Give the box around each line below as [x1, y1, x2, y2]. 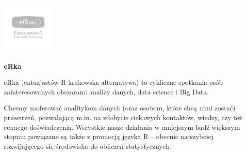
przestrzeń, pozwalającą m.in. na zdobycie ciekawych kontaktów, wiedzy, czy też [4, 112, 242, 122]
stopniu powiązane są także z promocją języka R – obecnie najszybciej [4, 131, 213, 141]
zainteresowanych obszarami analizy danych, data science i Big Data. [4, 86, 209, 96]
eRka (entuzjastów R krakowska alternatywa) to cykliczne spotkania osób [4, 77, 223, 87]
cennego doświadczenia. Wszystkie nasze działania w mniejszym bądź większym [4, 122, 240, 132]
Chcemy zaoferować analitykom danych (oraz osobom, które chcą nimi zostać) [4, 103, 236, 113]
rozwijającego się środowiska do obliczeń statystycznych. [4, 140, 171, 151]
